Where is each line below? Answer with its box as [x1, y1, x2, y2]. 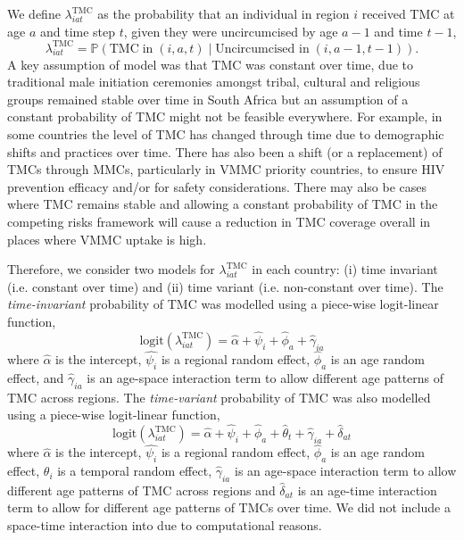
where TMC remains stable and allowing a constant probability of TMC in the [7, 195, 438, 213]
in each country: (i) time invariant [252, 260, 438, 278]
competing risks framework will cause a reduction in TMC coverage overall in [7, 212, 431, 231]
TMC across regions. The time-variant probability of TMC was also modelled [7, 387, 431, 406]
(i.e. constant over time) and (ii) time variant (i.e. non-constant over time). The [7, 277, 443, 295]
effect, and [7, 368, 64, 386]
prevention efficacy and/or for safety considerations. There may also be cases [7, 177, 427, 195]
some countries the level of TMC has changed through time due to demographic [7, 125, 444, 144]
